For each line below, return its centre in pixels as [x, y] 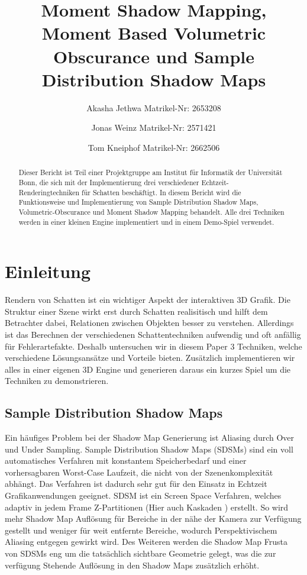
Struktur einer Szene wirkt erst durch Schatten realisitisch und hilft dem [136, 311]
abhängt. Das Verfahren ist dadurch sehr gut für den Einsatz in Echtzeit [136, 484]
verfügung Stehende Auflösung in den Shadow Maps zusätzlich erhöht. [132, 565]
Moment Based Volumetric [154, 33]
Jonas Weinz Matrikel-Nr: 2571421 [154, 127]
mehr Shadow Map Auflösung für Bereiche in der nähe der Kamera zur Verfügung [153, 519]
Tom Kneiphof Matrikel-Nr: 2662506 [154, 147]
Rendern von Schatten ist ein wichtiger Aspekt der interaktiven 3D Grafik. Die [148, 300]
